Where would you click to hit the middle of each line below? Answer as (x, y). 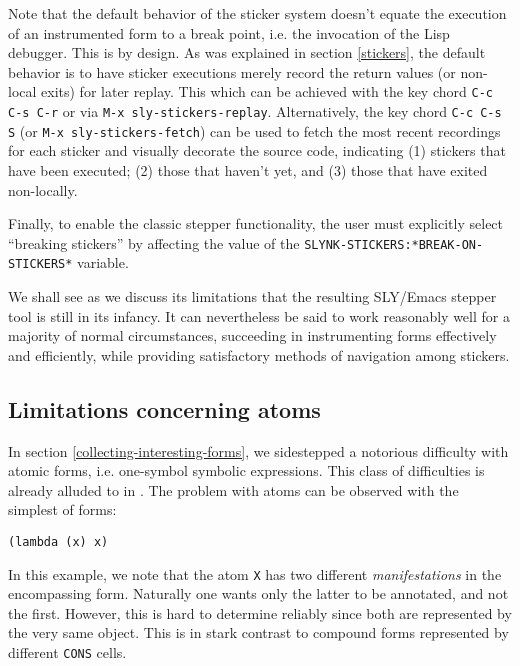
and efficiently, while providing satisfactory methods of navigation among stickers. (259, 354)
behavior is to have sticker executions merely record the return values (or (232, 71)
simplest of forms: (62, 509)
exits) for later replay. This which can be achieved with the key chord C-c (267, 91)
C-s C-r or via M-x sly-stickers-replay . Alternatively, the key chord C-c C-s (255, 111)
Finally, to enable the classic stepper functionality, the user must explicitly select (256, 223)
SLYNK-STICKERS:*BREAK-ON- (394, 244)
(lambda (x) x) (58, 541)
